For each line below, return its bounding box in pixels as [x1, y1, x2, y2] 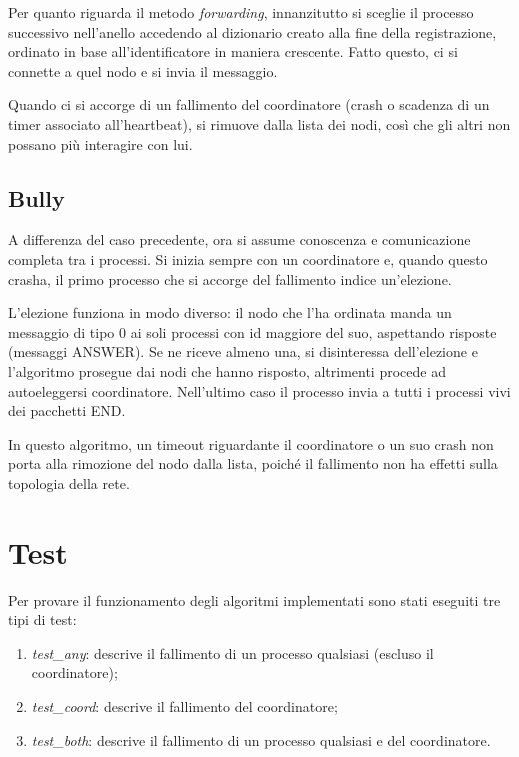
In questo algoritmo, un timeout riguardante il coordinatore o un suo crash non [8, 433, 494, 454]
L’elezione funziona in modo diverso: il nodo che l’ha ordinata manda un [8, 302, 452, 323]
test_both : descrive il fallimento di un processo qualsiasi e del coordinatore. [31, 729, 491, 750]
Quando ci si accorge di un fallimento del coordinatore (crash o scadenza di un [8, 94, 490, 115]
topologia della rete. [8, 472, 130, 493]
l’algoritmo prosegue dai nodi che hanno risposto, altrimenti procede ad [8, 360, 446, 381]
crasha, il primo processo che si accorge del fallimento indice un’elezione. [8, 268, 452, 289]
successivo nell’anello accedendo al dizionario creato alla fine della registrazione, [8, 21, 497, 42]
